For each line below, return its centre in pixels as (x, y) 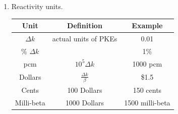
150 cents (147, 90)
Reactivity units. (37, 6)
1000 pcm (147, 63)
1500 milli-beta (147, 102)
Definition (85, 25)
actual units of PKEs (85, 38)
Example (147, 25)
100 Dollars (85, 90)
